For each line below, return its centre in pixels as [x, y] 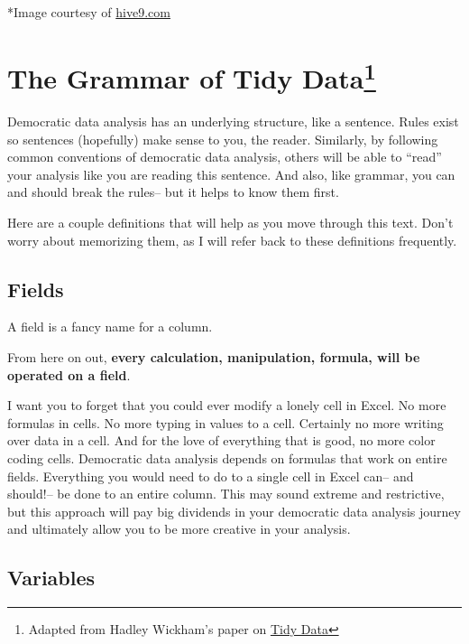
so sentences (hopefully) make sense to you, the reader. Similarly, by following [223, 139]
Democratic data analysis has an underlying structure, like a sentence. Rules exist [233, 121]
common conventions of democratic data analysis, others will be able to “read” [225, 157]
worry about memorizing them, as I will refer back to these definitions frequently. [232, 240]
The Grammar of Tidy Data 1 [192, 76]
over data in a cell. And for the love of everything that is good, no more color [221, 440]
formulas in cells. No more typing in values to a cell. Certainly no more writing [225, 422]
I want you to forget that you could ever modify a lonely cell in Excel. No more [227, 405]
